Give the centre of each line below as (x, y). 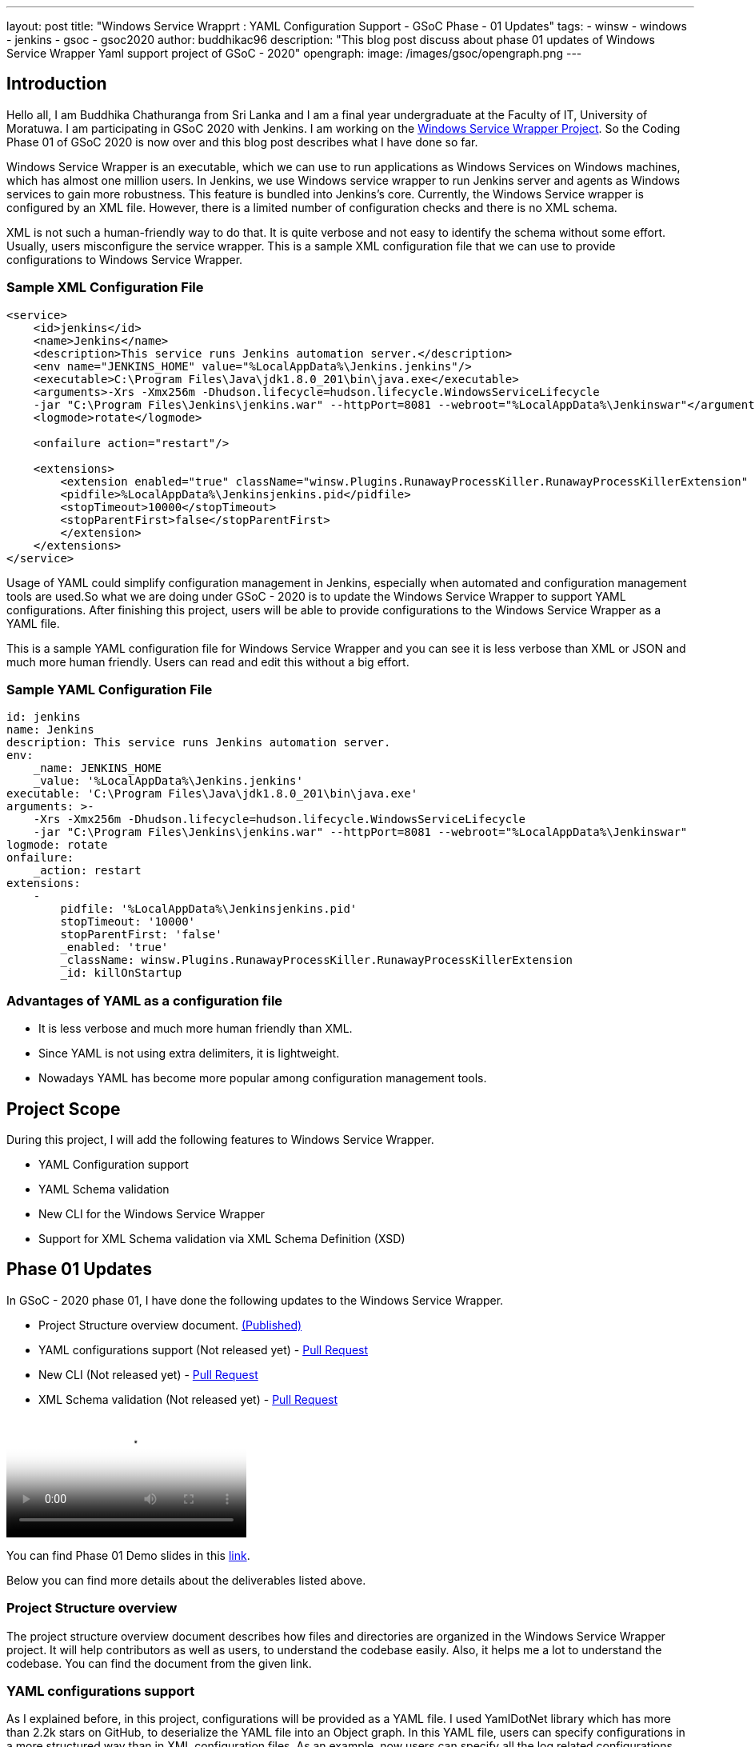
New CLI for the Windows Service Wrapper (152, 1213)
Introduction (57, 84)
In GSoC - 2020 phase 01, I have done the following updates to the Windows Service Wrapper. (255, 1300)
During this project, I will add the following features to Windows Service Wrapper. (220, 1139)
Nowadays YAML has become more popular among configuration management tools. (263, 1078)
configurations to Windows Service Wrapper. (125, 259)
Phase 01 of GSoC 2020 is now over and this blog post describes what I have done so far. (242, 142)
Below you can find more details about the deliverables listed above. (186, 1580)
